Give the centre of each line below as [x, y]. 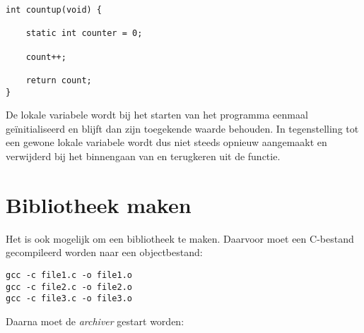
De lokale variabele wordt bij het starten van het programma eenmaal [157, 115]
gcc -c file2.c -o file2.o [69, 287]
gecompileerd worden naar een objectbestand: [104, 252]
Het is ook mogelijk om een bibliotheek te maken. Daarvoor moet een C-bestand [180, 238]
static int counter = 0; [84, 34]
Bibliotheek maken [99, 204]
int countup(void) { [54, 10]
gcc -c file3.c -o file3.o [69, 299]
